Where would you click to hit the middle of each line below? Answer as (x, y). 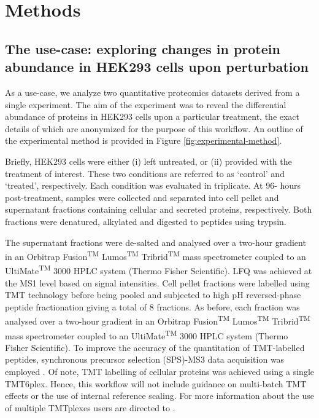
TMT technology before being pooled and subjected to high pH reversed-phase (153, 295)
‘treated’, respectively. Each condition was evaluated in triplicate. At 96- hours (153, 185)
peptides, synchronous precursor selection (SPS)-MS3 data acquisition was (145, 359)
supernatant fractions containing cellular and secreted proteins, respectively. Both (159, 209)
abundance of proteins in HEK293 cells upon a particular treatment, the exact (152, 116)
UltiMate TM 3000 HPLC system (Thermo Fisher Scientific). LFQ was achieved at (159, 270)
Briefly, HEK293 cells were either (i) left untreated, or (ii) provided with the (148, 161)
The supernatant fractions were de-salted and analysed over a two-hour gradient (156, 242)
